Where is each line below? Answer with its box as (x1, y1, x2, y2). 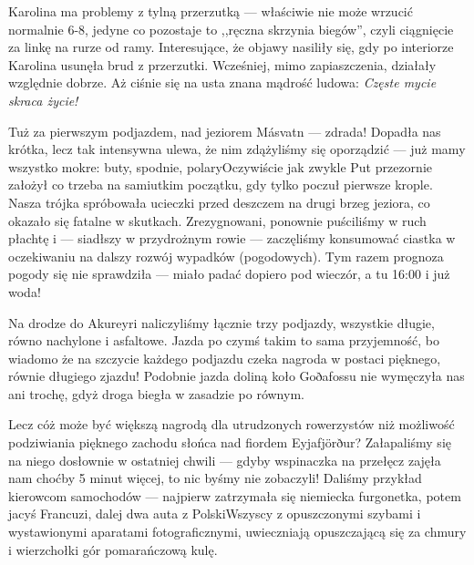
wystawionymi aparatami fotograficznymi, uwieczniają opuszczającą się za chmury (8, 522, 467, 541)
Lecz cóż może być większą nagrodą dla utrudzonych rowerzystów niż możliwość (8, 415, 455, 434)
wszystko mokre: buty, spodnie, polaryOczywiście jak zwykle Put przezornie (8, 157, 432, 176)
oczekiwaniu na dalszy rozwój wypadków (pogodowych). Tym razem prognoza (8, 246, 444, 265)
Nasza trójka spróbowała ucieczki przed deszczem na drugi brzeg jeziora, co (8, 192, 430, 211)
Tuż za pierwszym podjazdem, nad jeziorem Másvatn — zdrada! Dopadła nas (8, 121, 441, 140)
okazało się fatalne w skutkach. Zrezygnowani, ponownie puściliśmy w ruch (8, 211, 427, 230)
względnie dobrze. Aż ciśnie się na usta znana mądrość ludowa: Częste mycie (8, 73, 437, 92)
